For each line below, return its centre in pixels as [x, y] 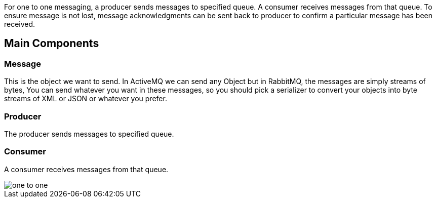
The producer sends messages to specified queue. [89, 134]
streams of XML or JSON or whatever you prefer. [86, 99]
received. [20, 24]
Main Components [52, 44]
